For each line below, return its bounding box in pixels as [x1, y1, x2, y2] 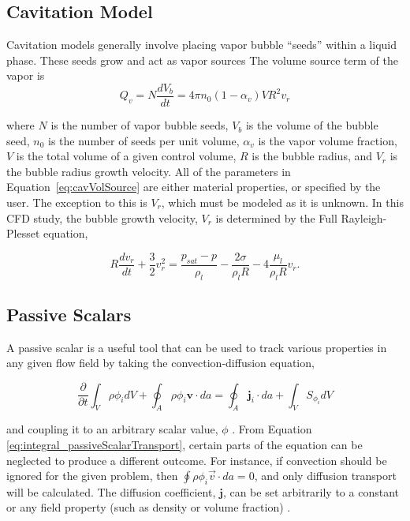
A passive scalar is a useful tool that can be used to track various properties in [6, 339, 387, 355]
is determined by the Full [215, 209, 337, 226]
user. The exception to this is [6, 194, 147, 211]
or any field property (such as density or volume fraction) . [6, 499, 291, 515]
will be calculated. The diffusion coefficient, [6, 483, 216, 500]
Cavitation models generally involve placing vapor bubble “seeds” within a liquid [6, 36, 397, 53]
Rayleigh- [341, 209, 387, 226]
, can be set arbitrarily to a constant [222, 483, 399, 500]
